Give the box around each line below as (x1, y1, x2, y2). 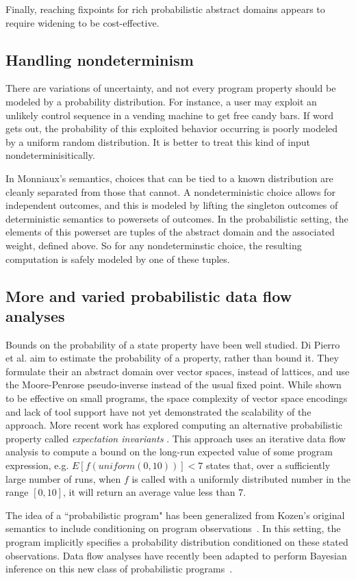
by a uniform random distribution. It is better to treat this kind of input (5, 134, 311, 149)
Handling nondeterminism (5, 49, 194, 70)
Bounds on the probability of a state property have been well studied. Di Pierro (5, 337, 340, 351)
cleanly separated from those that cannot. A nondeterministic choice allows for (5, 184, 335, 199)
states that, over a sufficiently (205, 458, 331, 472)
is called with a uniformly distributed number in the (131, 471, 351, 486)
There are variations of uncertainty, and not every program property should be (5, 81, 336, 95)
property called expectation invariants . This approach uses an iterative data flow (5, 431, 346, 445)
